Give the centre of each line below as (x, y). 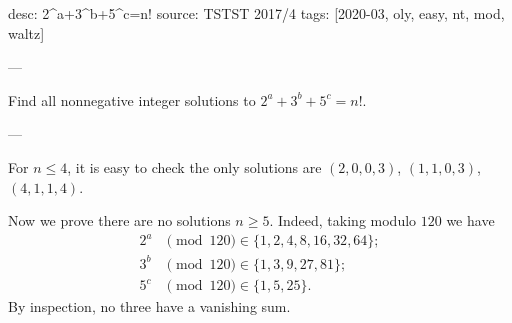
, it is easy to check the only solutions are (194, 166)
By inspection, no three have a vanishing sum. (149, 306)
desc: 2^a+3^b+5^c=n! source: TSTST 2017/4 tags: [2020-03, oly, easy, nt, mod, (256, 13)
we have (470, 220)
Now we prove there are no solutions (119, 220)
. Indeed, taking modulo (343, 220)
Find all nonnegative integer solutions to (132, 99)
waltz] (26, 32)
